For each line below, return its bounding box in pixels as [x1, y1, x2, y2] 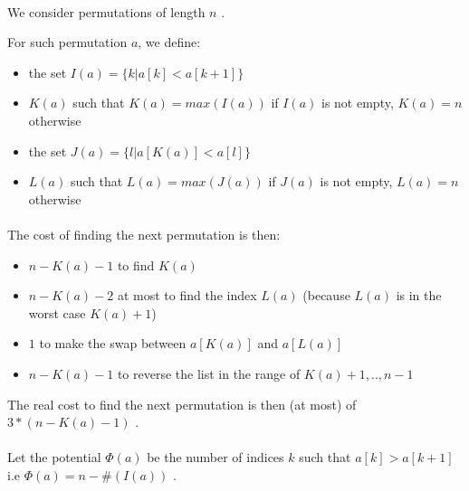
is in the [396, 286, 442, 305]
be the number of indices [147, 448, 284, 467]
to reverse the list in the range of [117, 364, 301, 382]
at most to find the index [117, 286, 257, 305]
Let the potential [7, 448, 101, 467]
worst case [28, 303, 86, 322]
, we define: [138, 33, 201, 52]
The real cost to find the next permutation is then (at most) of [7, 394, 357, 413]
